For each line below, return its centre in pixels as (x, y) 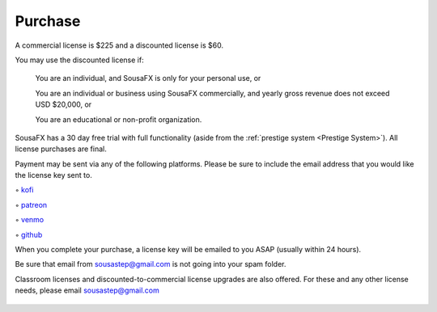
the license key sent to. (53, 175)
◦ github (29, 234)
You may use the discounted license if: (80, 60)
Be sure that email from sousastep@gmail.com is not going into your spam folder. (151, 264)
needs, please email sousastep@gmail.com (87, 290)
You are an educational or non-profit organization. (119, 119)
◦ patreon (31, 204)
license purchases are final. (61, 149)
